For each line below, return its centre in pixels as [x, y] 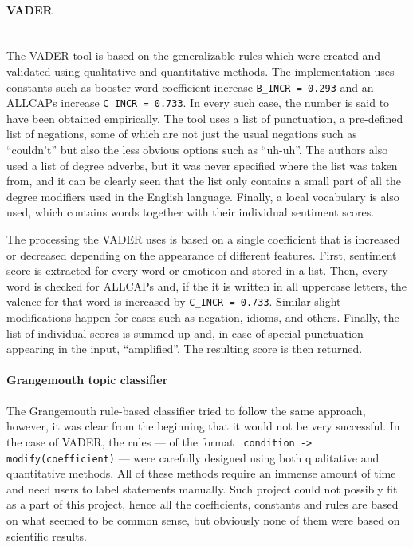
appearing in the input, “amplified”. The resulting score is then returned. [185, 349]
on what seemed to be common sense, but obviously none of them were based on [203, 519]
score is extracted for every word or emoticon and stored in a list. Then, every [197, 270]
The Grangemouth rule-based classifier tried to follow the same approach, [186, 410]
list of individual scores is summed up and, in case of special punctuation [185, 333]
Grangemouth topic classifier [87, 380]
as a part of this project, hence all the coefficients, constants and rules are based [203, 504]
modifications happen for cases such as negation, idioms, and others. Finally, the [203, 317]
